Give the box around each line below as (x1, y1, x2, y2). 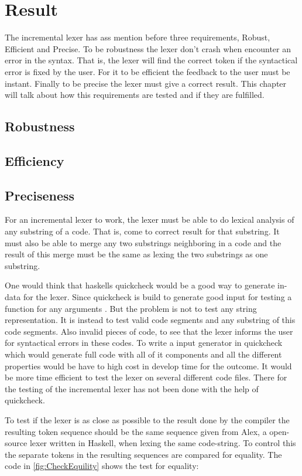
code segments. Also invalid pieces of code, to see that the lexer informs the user (5, 325, 293, 337)
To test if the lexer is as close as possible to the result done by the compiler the (5, 413, 290, 426)
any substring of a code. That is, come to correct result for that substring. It (5, 225, 280, 237)
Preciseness (5, 186, 75, 204)
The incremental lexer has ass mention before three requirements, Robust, (5, 31, 270, 43)
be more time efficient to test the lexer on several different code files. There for (5, 371, 287, 383)
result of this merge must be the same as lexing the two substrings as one (5, 248, 268, 260)
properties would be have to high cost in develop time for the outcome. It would (5, 359, 292, 372)
